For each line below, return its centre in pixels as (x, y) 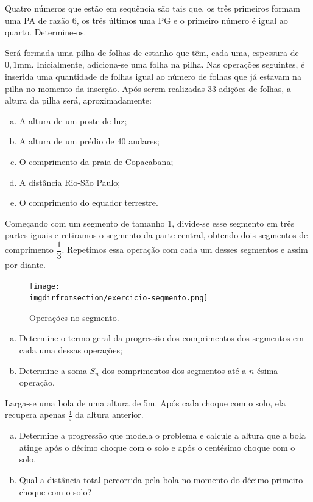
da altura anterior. (109, 415)
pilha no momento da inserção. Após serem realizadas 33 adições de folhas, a (148, 88)
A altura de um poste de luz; (73, 120)
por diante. (25, 264)
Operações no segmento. (74, 317)
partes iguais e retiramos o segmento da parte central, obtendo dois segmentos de (156, 235)
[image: (45, 286)
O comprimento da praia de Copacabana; (96, 161)
